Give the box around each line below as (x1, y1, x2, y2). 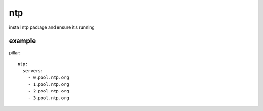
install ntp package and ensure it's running (9, 24, 95, 30)
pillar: (9, 50, 20, 55)
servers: (22, 68, 44, 74)
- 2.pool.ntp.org (27, 88, 69, 94)
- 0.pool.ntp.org (27, 74, 69, 80)
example (9, 37, 36, 45)
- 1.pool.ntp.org (27, 82, 69, 87)
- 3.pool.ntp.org (27, 95, 69, 101)
